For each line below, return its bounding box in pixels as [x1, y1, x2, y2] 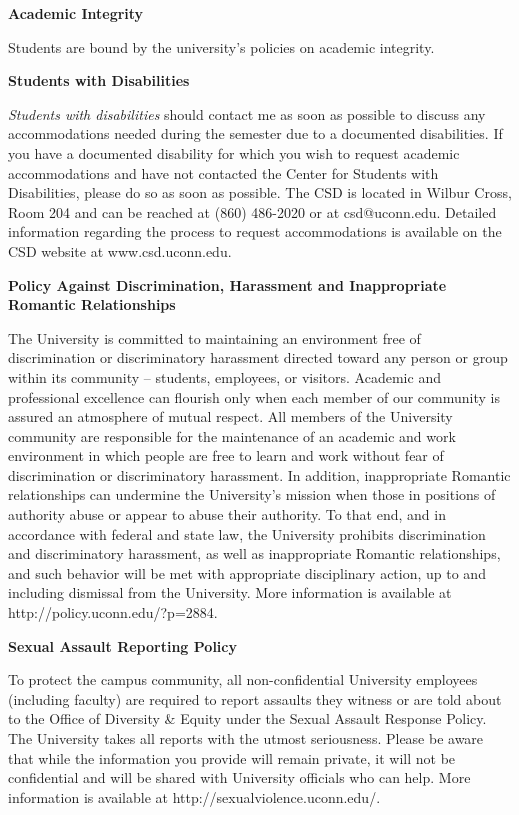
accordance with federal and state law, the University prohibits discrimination [8, 523, 486, 544]
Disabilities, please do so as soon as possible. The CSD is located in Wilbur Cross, [8, 182, 512, 203]
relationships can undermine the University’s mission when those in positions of [8, 484, 496, 505]
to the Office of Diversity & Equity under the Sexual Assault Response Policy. [8, 708, 487, 729]
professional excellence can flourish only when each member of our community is [8, 386, 500, 407]
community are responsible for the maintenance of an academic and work [8, 425, 456, 446]
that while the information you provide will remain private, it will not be [8, 747, 456, 768]
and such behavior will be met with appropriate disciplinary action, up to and [8, 562, 486, 583]
